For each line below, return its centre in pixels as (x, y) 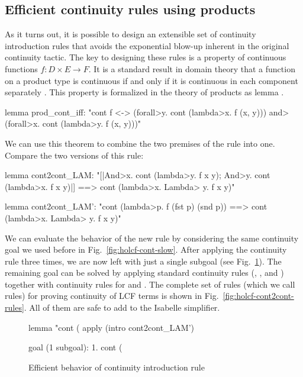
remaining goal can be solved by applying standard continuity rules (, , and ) (144, 273)
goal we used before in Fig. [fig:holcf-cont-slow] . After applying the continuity (146, 249)
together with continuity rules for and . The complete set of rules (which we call (150, 284)
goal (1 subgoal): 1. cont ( (75, 347)
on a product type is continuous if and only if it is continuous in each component (151, 80)
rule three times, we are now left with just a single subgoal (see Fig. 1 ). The (143, 261)
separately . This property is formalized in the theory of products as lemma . (144, 92)
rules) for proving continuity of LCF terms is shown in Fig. (112, 296)
